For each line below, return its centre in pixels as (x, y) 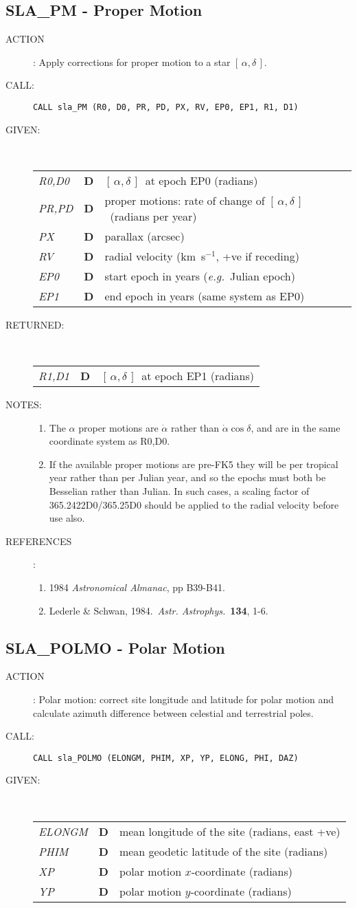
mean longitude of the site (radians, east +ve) (230, 831)
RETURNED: (35, 324)
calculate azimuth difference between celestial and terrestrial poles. (173, 712)
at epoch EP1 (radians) (198, 376)
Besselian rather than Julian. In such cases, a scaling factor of (179, 490)
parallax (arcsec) (145, 236)
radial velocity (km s (155, 256)
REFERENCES (39, 541)
